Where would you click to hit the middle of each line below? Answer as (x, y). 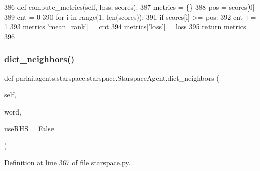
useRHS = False (29, 128)
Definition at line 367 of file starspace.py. (67, 162)
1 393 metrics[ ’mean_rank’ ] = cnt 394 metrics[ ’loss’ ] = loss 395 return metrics (125, 26)
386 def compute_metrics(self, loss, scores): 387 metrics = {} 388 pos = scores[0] (129, 7)
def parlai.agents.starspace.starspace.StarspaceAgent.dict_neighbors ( (112, 77)
